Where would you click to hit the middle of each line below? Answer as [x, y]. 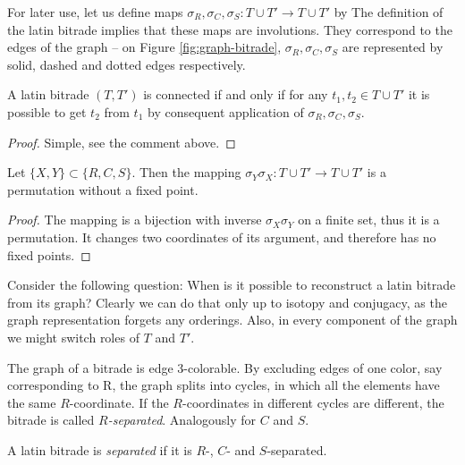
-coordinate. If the [119, 402]
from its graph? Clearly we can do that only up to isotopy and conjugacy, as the [227, 302]
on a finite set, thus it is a [369, 220]
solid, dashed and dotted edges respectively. [127, 64]
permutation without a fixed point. [103, 189]
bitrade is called [51, 420]
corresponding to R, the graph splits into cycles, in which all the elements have [224, 385]
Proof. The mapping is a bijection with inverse [135, 220]
